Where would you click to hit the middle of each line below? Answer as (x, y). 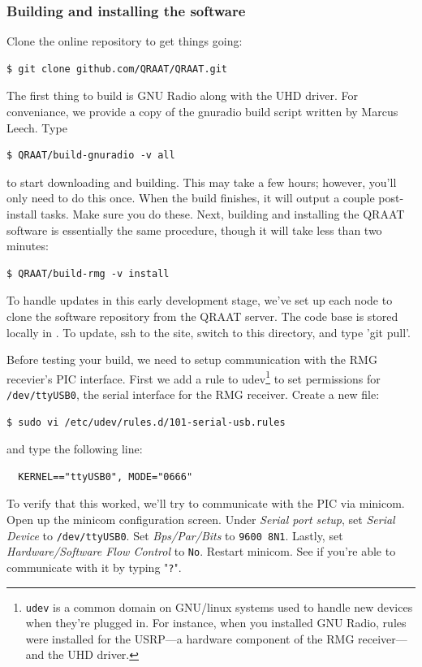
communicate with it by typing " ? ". (94, 567)
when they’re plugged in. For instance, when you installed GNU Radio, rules (216, 623)
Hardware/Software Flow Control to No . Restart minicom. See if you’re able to (201, 551)
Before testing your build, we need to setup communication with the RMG (192, 359)
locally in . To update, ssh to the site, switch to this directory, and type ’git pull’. (209, 332)
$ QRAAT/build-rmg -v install (88, 273)
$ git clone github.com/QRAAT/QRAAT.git (117, 69)
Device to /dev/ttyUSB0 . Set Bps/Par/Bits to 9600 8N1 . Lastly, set (175, 535)
